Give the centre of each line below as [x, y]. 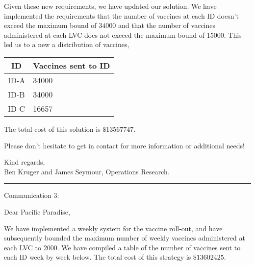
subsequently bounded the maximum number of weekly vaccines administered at [125, 238]
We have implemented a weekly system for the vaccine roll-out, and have [113, 228]
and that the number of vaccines [167, 25]
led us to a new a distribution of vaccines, [67, 44]
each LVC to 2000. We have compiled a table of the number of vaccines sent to [122, 247]
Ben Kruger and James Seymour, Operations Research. [87, 171]
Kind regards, [25, 162]
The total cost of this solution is [52, 129]
